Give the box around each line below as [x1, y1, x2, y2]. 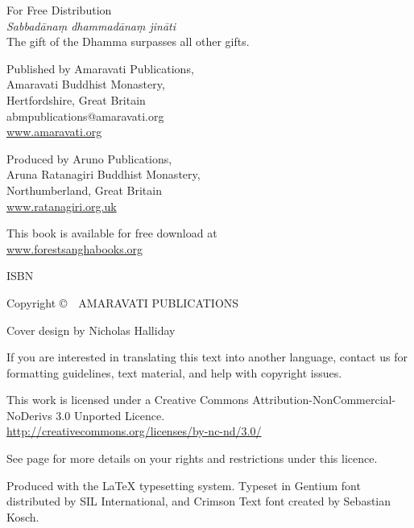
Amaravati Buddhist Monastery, [6, 76, 165, 93]
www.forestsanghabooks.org [6, 240, 143, 257]
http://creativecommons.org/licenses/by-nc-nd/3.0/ [6, 423, 262, 439]
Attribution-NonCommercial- [252, 391, 396, 408]
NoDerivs [6, 406, 52, 423]
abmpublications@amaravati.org [6, 107, 164, 124]
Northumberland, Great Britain [6, 181, 162, 198]
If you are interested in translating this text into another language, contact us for [6, 349, 408, 365]
